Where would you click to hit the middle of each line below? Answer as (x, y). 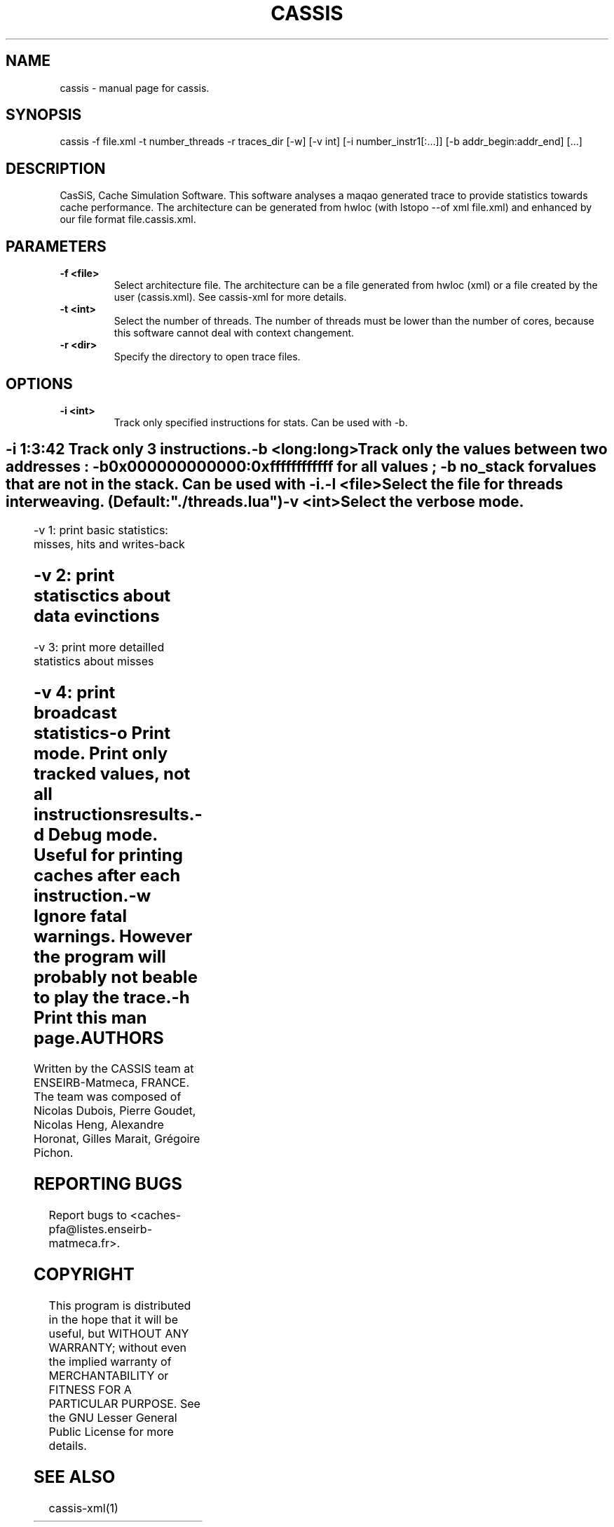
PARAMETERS (56, 246)
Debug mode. (103, 834)
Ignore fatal (80, 916)
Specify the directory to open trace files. (207, 357)
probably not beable (115, 977)
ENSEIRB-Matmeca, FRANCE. (111, 1083)
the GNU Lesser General (113, 1418)
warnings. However (113, 936)
